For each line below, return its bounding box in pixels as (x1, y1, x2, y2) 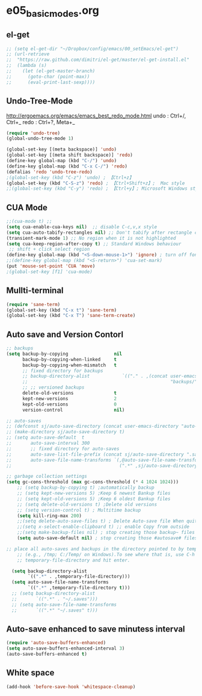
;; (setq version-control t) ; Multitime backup (17, 507, 141, 513)
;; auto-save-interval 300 (6, 440, 90, 447)
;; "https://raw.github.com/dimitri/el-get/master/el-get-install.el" (6, 57, 189, 63)
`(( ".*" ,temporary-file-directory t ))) (28, 585, 130, 591)
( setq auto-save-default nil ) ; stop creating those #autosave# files (17, 535, 198, 541)
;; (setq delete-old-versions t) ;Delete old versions (17, 501, 158, 507)
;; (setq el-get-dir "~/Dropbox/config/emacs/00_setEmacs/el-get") (6, 46, 179, 52)
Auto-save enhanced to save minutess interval (6, 624, 185, 634)
